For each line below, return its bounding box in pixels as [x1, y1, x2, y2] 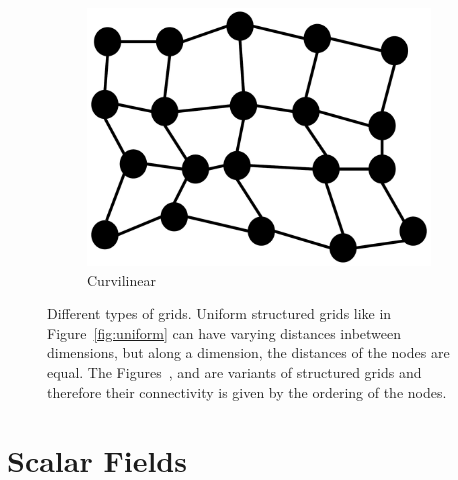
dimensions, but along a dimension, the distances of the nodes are [47, 342, 450, 363]
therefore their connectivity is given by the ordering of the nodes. [47, 381, 447, 402]
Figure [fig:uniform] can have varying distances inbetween [47, 322, 402, 343]
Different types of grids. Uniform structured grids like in [47, 303, 392, 324]
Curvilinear [87, 269, 156, 290]
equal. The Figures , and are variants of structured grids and [47, 361, 422, 382]
